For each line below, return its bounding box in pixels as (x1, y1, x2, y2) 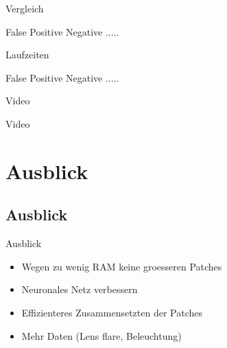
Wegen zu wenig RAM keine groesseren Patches (21, 259, 222, 273)
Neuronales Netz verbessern (21, 282, 138, 297)
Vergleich (5, 1, 44, 15)
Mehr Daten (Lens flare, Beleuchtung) (21, 328, 182, 343)
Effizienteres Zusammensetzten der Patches (21, 305, 203, 319)
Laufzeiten (5, 47, 49, 62)
